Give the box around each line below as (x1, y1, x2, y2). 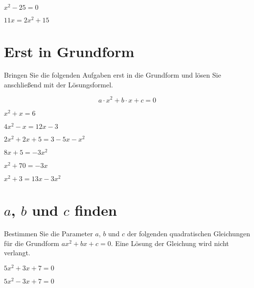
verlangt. (4, 247, 30, 258)
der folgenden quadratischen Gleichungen (127, 228, 250, 239)
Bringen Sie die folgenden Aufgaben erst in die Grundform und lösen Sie (4, 70, 221, 80)
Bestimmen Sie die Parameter (4, 228, 93, 239)
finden (74, 200, 117, 220)
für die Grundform (4, 238, 60, 248)
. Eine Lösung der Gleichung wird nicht (111, 238, 229, 248)
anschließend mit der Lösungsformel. (4, 79, 113, 89)
